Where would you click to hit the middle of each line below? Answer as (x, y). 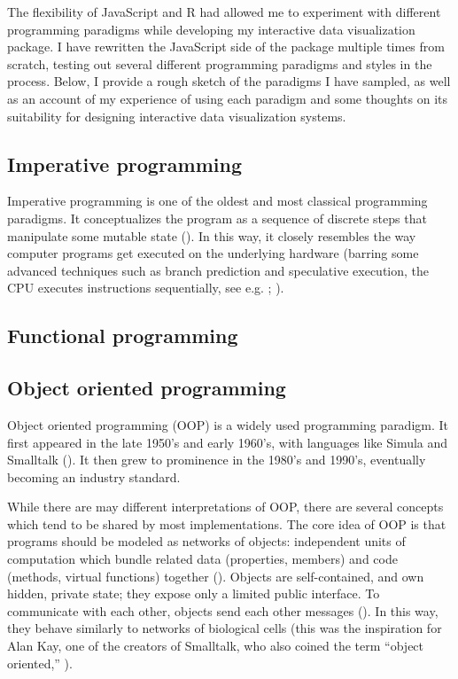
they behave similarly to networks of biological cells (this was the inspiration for (225, 628)
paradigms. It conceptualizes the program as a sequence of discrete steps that (217, 218)
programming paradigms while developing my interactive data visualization (211, 29)
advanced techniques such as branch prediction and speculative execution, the (218, 270)
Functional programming (123, 336)
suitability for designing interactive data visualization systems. (177, 116)
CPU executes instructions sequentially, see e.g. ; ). (146, 288)
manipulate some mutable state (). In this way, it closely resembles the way (212, 235)
